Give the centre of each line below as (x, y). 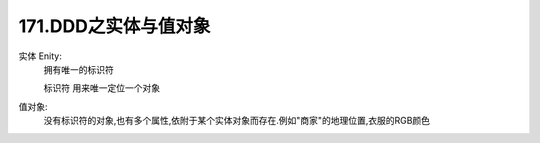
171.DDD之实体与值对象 (114, 26)
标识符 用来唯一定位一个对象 (101, 88)
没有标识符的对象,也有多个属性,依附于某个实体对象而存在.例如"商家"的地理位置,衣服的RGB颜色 (236, 121)
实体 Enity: (40, 56)
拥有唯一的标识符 (78, 69)
